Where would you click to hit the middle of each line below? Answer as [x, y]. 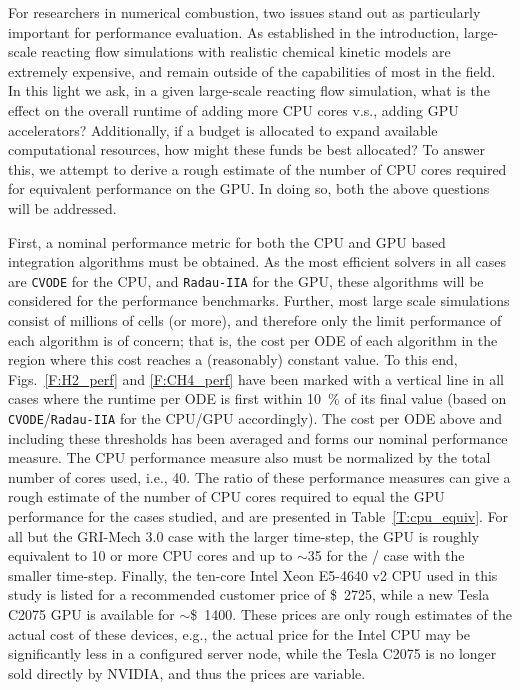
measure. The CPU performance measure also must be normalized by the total [249, 457]
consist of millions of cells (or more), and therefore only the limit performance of [255, 319]
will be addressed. [62, 207]
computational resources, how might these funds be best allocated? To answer [246, 149]
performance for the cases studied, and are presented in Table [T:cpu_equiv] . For [258, 515]
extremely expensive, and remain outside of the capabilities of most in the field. [252, 70]
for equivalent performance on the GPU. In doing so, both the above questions [249, 188]
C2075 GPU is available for [91, 613]
